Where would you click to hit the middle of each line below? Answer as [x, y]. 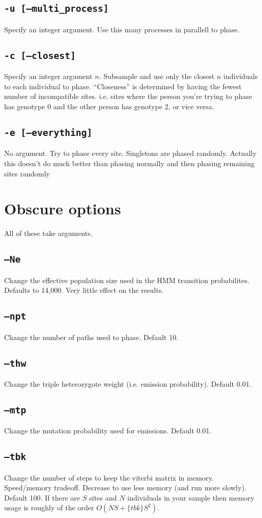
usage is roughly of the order [49, 507]
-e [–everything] [48, 132]
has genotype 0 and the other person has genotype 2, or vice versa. [109, 106]
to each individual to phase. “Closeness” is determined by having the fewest [123, 86]
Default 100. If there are [42, 497]
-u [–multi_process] [57, 9]
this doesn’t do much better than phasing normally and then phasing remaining [129, 163]
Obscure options [63, 208]
